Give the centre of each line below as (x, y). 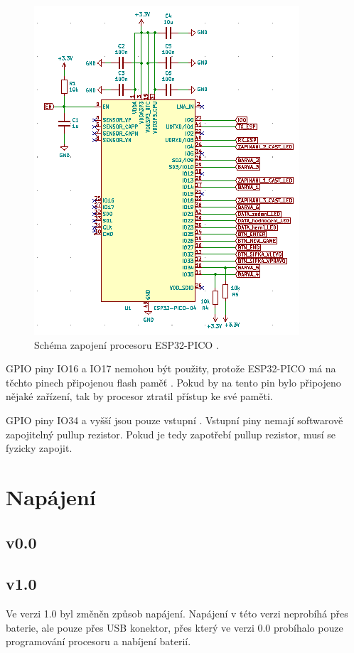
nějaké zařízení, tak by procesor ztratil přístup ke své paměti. (139, 396)
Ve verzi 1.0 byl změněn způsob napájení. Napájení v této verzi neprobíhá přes (177, 614)
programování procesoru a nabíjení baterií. (98, 641)
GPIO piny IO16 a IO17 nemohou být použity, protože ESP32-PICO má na (171, 368)
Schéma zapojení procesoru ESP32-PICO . (127, 344)
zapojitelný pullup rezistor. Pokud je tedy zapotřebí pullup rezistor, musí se (171, 434)
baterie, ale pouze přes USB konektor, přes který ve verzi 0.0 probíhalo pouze (175, 627)
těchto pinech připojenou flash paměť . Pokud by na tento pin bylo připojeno (173, 382)
